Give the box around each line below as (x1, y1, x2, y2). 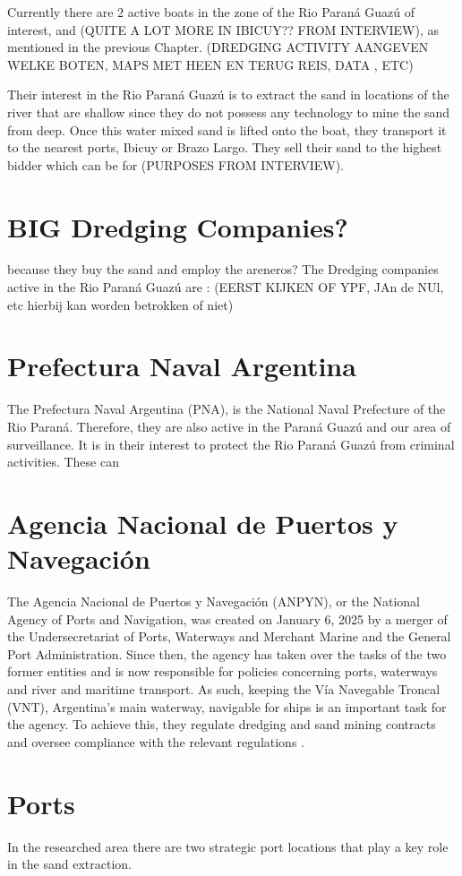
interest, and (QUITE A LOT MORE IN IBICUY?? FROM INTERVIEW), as (7, 20, 440, 39)
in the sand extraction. (7, 855, 132, 873)
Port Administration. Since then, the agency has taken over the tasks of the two (7, 644, 447, 663)
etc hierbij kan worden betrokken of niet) (7, 295, 234, 313)
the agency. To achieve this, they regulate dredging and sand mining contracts (7, 715, 436, 734)
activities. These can (7, 452, 119, 471)
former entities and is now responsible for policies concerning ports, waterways (7, 662, 438, 681)
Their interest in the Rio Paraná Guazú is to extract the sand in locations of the (7, 85, 449, 104)
